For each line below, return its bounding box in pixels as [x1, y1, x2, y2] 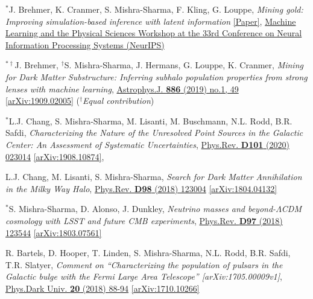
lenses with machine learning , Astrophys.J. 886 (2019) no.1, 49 [5, 82, 239, 95]
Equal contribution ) [83, 94, 154, 107]
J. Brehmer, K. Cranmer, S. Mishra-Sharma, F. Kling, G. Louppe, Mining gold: [8, 3, 303, 15]
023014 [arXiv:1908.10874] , [5, 150, 104, 162]
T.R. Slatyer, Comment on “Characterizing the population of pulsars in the [5, 258, 283, 271]
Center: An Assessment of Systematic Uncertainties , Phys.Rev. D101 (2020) [5, 138, 289, 150]
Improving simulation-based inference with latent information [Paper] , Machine [5, 14, 296, 27]
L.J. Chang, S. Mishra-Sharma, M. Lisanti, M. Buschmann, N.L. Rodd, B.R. [8, 114, 292, 127]
